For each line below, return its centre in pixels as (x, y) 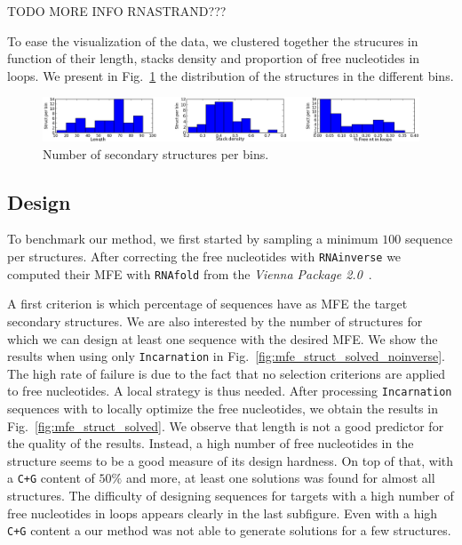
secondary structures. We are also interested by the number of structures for (215, 321)
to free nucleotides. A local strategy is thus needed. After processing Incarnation (230, 391)
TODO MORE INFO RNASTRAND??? (117, 11)
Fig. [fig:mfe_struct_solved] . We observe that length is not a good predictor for (226, 425)
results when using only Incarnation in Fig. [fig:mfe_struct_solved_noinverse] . (226, 356)
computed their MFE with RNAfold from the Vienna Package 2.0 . (190, 273)
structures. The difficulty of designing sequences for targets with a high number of (231, 496)
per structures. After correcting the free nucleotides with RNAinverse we (204, 256)
